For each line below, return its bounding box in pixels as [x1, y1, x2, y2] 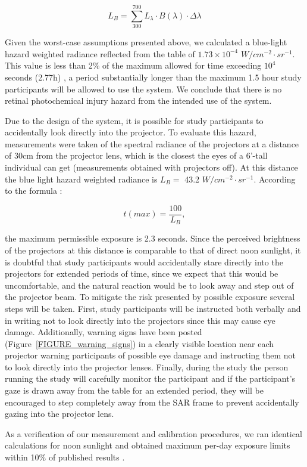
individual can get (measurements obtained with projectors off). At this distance [5, 161, 298, 174]
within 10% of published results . [5, 451, 125, 463]
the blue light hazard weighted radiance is [5, 172, 158, 185]
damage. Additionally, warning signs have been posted [5, 326, 202, 338]
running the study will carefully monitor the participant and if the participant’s [5, 372, 296, 385]
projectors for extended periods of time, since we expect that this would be [5, 267, 278, 280]
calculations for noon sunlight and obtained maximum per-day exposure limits [5, 439, 290, 451]
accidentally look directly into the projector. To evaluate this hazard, [5, 126, 256, 138]
